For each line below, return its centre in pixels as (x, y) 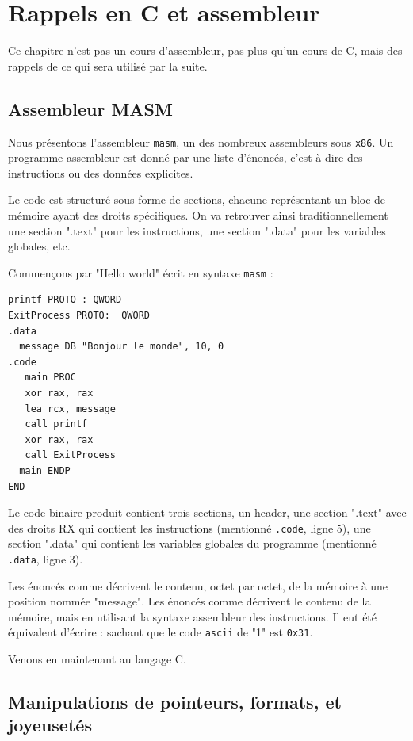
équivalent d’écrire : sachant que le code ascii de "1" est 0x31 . (161, 632)
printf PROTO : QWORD (65, 300)
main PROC (50, 378)
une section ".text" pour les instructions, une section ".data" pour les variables (197, 230)
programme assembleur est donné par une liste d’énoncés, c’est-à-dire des (185, 157)
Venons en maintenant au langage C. (97, 659)
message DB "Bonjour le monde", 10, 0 (122, 347)
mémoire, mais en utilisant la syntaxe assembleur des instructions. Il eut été (193, 616)
